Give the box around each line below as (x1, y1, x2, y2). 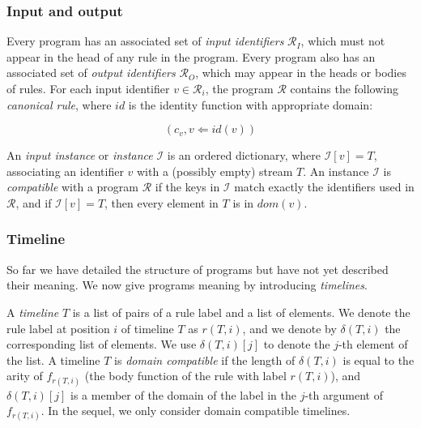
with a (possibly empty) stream (137, 162, 293, 179)
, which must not (300, 32, 385, 49)
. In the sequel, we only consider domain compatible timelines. (40, 402, 351, 419)
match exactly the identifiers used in (234, 178, 415, 195)
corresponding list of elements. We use (6, 336, 197, 353)
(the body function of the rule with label (84, 367, 287, 384)
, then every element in (104, 194, 219, 211)
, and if (15, 194, 52, 211)
